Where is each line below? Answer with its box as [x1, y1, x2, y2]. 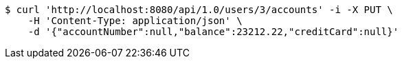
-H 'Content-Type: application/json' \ [27, 15, 243, 26]
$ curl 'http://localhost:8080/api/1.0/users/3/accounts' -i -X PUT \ [5, 4, 393, 15]
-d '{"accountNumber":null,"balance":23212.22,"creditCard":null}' [27, 26, 399, 37]
